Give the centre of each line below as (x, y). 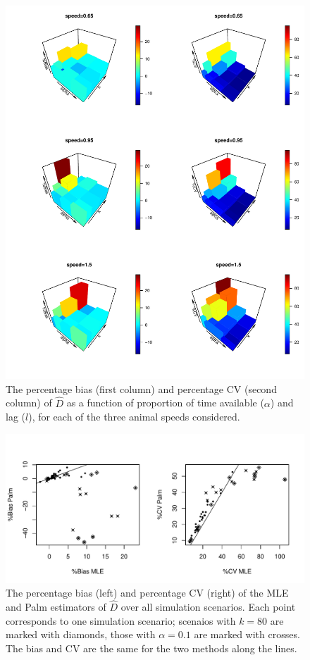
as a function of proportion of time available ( (165, 403)
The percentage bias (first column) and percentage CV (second (141, 388)
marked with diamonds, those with (81, 634)
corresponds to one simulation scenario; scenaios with (121, 620)
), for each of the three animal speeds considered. (134, 417)
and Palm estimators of (56, 607)
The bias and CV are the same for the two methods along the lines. (151, 648)
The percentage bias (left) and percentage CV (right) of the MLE (147, 593)
